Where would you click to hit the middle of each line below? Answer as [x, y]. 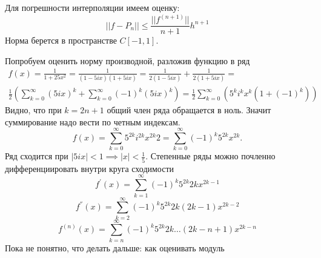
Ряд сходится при [37, 156]
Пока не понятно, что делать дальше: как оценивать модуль [115, 247]
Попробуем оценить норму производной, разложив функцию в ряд [127, 60]
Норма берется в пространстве [61, 40]
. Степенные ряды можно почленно [210, 156]
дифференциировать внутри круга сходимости [90, 168]
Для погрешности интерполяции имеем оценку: [92, 7]
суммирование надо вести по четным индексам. [93, 121]
